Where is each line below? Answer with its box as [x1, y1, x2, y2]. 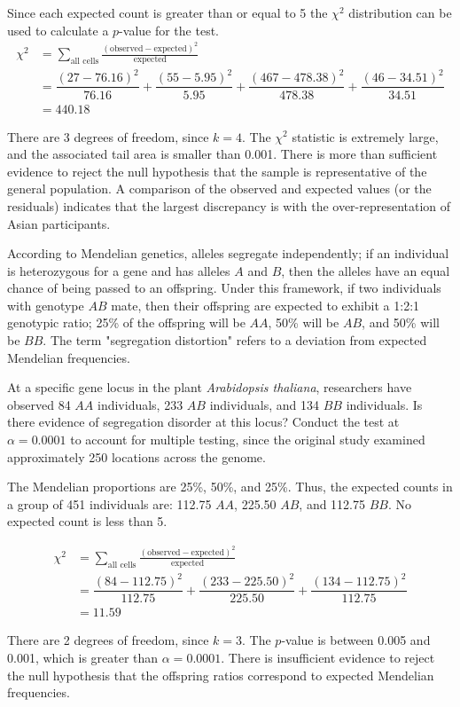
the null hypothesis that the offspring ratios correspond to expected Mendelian [7, 665, 434, 684]
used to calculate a [7, 20, 109, 39]
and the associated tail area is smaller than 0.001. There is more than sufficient [7, 145, 438, 163]
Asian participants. [7, 214, 111, 232]
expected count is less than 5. [7, 512, 168, 530]
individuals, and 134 [209, 395, 320, 413]
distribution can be [348, 4, 452, 21]
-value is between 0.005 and [281, 631, 431, 649]
